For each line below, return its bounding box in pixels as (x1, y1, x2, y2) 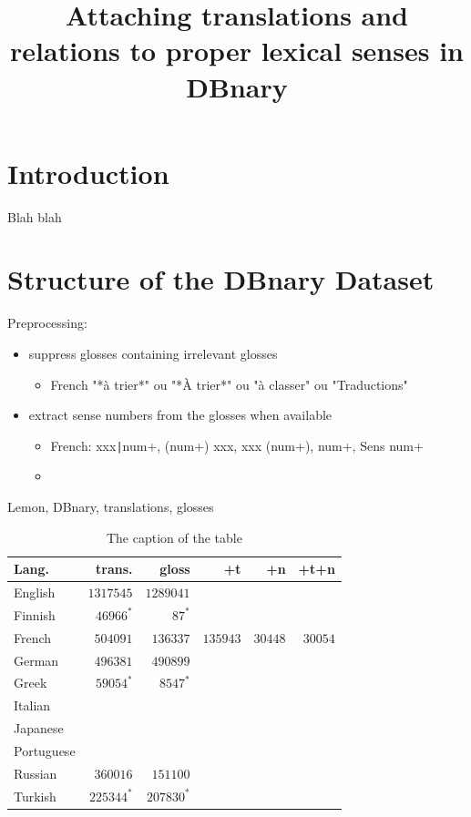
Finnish (14, 605, 56, 624)
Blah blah (7, 207, 62, 226)
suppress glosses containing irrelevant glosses (28, 344, 278, 363)
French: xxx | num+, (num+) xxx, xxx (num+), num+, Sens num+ (50, 435, 424, 454)
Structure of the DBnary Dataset (7, 260, 435, 298)
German (14, 650, 59, 669)
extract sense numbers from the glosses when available (28, 405, 333, 424)
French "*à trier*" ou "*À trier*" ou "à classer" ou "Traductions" (50, 374, 408, 393)
